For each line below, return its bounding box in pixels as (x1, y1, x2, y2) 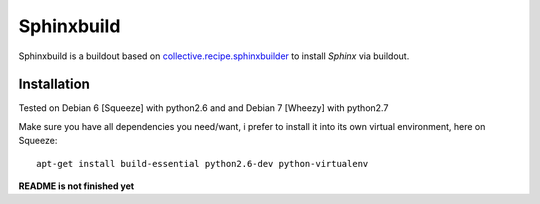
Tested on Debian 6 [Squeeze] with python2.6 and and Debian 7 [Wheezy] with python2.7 (18, 102, 389, 114)
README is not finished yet (18, 180, 135, 192)
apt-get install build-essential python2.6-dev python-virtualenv (36, 158, 369, 169)
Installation (18, 76, 90, 93)
